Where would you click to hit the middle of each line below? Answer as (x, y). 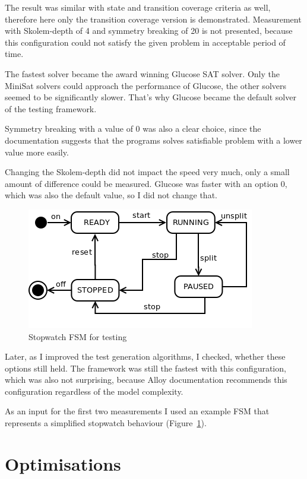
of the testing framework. (51, 108)
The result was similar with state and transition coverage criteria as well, (138, 7)
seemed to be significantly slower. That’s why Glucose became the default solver (151, 97)
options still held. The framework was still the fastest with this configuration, (145, 368)
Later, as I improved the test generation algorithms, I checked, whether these (145, 356)
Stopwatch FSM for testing (78, 336)
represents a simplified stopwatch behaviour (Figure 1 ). (106, 423)
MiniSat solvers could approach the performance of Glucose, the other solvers (145, 85)
